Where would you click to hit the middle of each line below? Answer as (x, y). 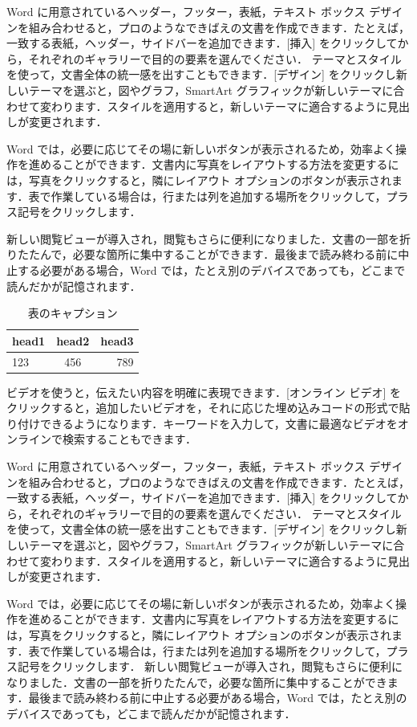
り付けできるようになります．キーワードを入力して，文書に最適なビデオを (202, 423)
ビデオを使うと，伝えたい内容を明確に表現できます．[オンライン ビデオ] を (204, 392)
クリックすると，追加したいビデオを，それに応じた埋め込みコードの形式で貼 (208, 408)
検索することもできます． (129, 439)
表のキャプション (73, 313)
